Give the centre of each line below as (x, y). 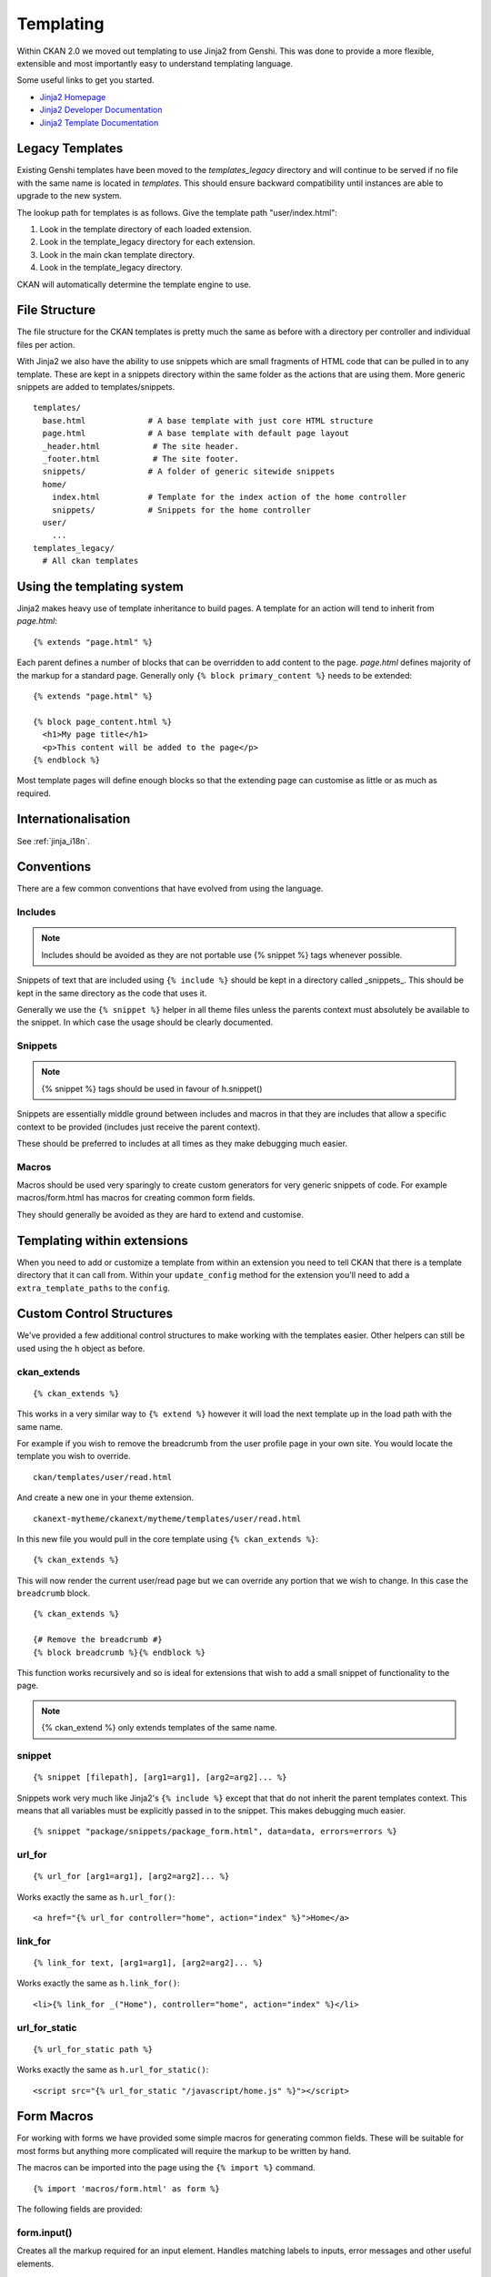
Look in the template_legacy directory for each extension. (147, 242)
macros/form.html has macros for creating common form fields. (136, 1198)
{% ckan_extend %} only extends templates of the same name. (159, 1728)
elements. (35, 2263)
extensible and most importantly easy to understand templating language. (155, 63)
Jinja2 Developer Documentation (101, 110)
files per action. (46, 344)
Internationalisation (74, 819)
